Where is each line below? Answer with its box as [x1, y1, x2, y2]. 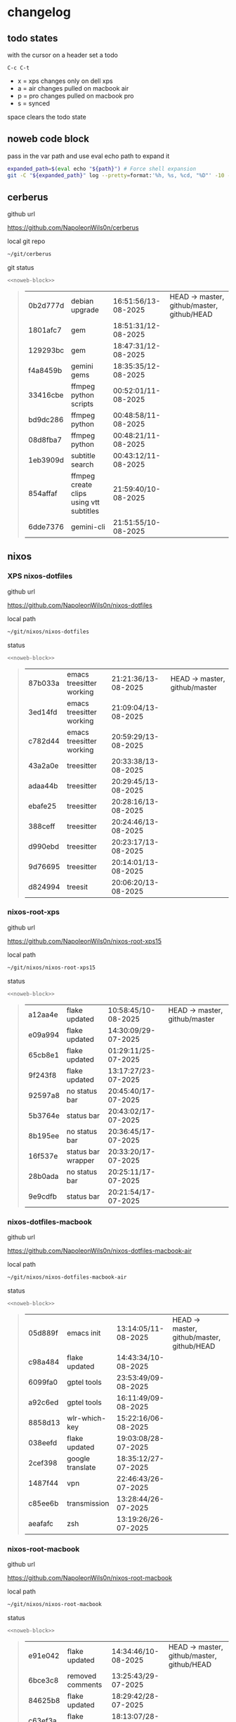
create [71, 480, 93, 490]
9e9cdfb [27, 1192, 58, 1201]
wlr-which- [66, 1413, 107, 1423]
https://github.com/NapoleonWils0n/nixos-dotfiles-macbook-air [7, 1246, 192, 1255]
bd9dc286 [27, 415, 64, 425]
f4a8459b [27, 366, 63, 376]
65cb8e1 [27, 1050, 60, 1059]
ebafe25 [27, 801, 57, 811]
